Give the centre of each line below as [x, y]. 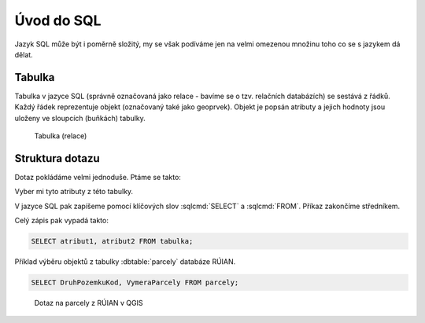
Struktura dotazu [57, 158]
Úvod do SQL [58, 20]
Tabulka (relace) [61, 136]
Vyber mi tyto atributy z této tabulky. [74, 192]
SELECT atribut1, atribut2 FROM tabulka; [112, 241]
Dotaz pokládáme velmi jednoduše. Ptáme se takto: [98, 177]
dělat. [24, 54]
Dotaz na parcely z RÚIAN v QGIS [89, 303]
